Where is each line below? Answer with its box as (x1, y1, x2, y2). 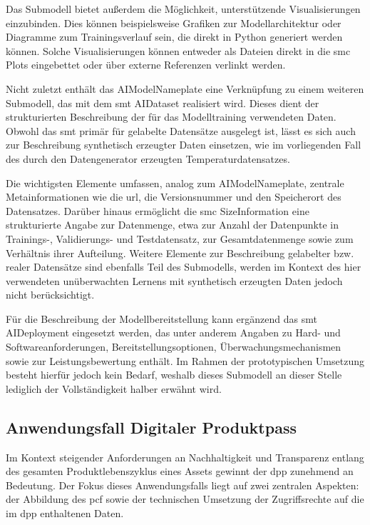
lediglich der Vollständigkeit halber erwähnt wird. (6, 381, 222, 396)
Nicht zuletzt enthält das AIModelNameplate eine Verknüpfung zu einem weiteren (6, 81, 364, 96)
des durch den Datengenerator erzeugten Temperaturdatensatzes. (6, 151, 290, 166)
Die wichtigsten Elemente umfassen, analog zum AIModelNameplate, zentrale (6, 175, 344, 190)
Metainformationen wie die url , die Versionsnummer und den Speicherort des (6, 189, 341, 204)
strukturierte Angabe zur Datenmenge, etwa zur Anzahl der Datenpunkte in (6, 217, 339, 232)
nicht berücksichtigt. (6, 287, 95, 302)
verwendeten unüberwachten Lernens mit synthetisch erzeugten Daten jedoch (6, 273, 343, 288)
